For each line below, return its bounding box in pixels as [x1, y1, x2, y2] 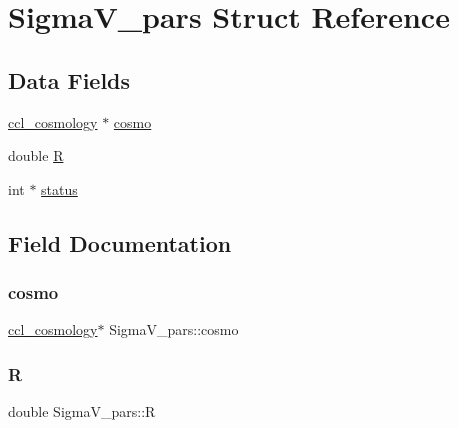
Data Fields [8, 64, 131, 95]
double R [8, 145, 64, 166]
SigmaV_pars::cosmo [109, 319, 239, 340]
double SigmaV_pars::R [8, 401, 156, 422]
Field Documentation [8, 227, 232, 258]
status [41, 178, 78, 199]
